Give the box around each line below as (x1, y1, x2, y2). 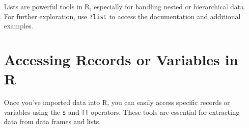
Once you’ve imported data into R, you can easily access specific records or (4, 97, 230, 107)
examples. (4, 21, 33, 31)
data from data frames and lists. (4, 116, 101, 127)
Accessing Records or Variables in (4, 50, 238, 70)
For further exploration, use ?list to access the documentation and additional (4, 11, 241, 21)
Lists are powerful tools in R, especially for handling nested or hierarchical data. (4, 1, 246, 11)
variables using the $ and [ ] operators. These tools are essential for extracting (4, 106, 240, 117)
